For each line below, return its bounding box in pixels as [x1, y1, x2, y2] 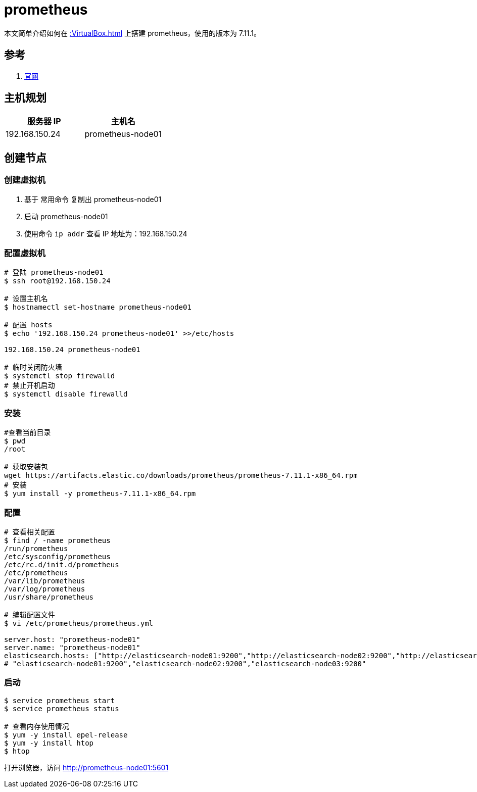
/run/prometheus [4, 544, 68, 553]
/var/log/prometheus [4, 584, 85, 593]
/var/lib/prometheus [4, 576, 85, 585]
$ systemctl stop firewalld [4, 372, 115, 380]
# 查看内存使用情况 [4, 722, 69, 730]
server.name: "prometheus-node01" [4, 643, 140, 652]
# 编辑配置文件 [4, 610, 55, 619]
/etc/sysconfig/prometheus [4, 552, 111, 561]
